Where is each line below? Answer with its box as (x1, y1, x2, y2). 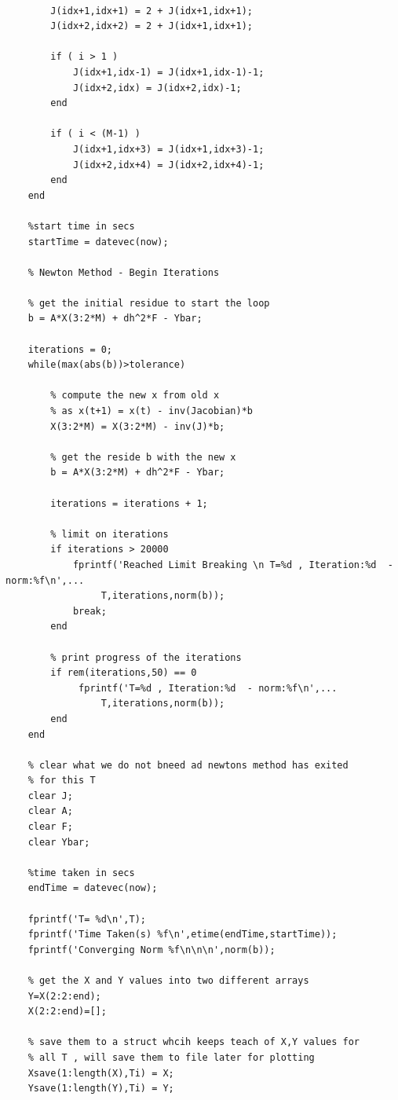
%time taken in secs (27, 867, 135, 878)
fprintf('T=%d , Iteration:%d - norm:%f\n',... (79, 682, 338, 694)
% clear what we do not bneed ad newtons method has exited (27, 759, 349, 771)
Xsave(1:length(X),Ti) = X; (27, 1067, 174, 1079)
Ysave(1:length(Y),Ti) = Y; (27, 1083, 174, 1094)
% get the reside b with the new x (50, 451, 236, 463)
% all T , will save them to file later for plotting (27, 1051, 315, 1063)
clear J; (27, 790, 73, 801)
